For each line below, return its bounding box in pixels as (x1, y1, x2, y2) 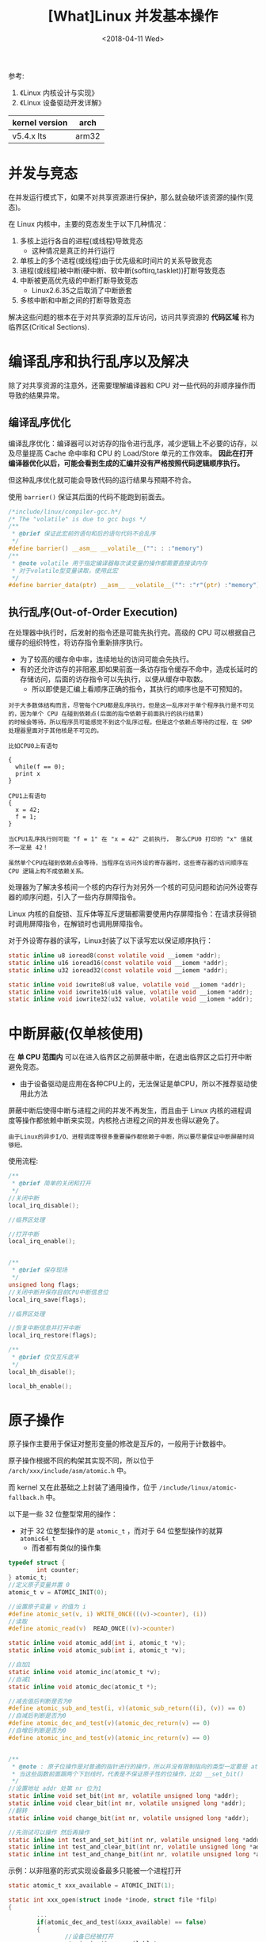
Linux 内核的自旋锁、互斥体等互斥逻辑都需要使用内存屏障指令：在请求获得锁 (8, 909, 257, 919)
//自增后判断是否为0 (8, 1726, 66, 1735)
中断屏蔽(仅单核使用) (8, 1024, 144, 1043)
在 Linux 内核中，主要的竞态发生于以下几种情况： (8, 219, 169, 228)
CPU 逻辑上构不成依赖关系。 (8, 868, 88, 876)
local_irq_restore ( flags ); (8, 1332, 97, 1340)
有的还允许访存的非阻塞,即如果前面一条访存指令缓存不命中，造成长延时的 (19, 665, 258, 674)
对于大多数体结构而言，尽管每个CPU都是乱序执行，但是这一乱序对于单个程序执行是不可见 (8, 702, 255, 710)
